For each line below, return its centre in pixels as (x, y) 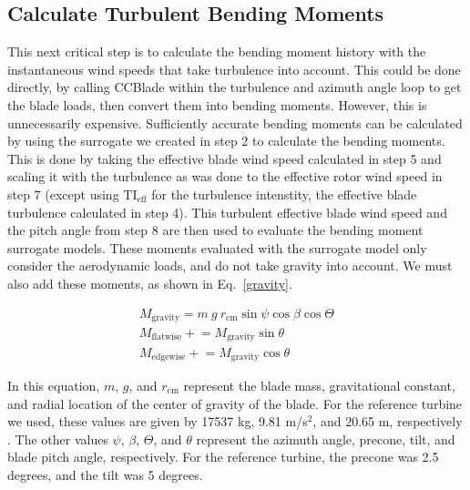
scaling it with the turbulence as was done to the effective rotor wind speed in (225, 176)
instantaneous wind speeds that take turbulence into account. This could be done (234, 69)
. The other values (58, 439)
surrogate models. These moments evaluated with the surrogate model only (217, 247)
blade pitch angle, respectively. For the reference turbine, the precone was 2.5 (223, 457)
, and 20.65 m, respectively (388, 421)
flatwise (167, 337)
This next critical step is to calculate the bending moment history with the (217, 51)
